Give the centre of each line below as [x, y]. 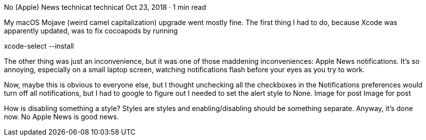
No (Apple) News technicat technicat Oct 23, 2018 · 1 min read [105, 7]
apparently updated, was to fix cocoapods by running [91, 31]
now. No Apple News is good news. [61, 117]
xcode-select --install [39, 46]
